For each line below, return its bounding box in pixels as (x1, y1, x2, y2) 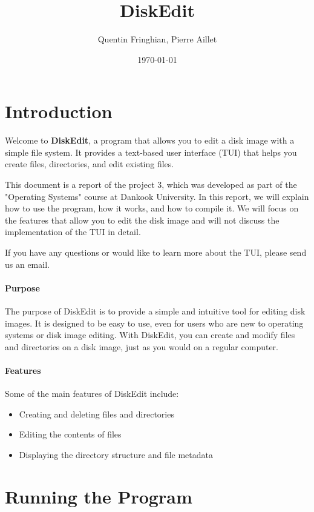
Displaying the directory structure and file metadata (19, 448, 213, 460)
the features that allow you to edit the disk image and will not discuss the (5, 213, 280, 226)
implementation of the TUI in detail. (5, 225, 141, 238)
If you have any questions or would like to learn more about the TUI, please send (5, 246, 307, 258)
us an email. (5, 258, 50, 270)
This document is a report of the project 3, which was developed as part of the (5, 178, 297, 191)
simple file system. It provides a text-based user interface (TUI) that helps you (5, 145, 297, 158)
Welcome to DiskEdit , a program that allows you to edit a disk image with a (5, 134, 295, 147)
